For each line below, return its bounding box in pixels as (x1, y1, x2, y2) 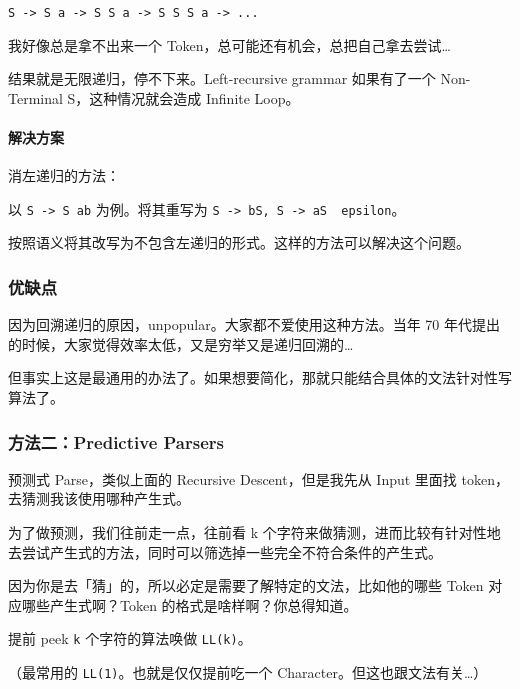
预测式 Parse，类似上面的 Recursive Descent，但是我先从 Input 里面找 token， (8, 468, 509, 489)
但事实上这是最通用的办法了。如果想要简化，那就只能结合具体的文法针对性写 (8, 367, 512, 388)
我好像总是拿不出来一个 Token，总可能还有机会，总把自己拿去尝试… (8, 34, 451, 55)
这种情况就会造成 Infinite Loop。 (89, 87, 300, 108)
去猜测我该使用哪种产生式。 (8, 488, 190, 509)
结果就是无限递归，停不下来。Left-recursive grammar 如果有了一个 (8, 68, 436, 89)
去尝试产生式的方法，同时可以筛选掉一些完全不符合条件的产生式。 (8, 541, 442, 562)
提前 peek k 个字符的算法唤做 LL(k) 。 (8, 628, 252, 649)
